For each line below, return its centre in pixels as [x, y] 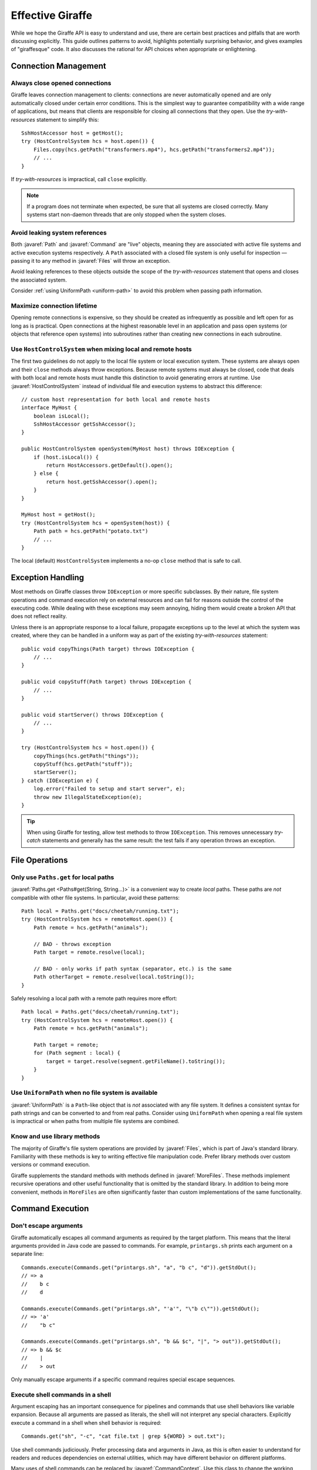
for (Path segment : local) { [77, 1053]
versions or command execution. [50, 1165]
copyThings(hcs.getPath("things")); [86, 756]
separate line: [27, 1254]
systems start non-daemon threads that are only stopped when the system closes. [127, 215]
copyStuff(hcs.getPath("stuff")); [83, 764]
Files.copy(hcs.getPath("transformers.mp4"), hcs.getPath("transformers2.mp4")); [154, 149]
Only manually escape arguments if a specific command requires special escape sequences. [123, 1379]
